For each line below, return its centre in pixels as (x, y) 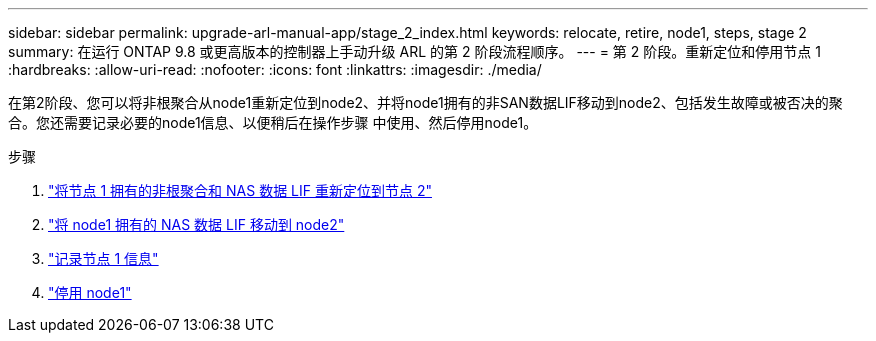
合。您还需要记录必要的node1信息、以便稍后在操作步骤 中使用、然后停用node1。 (273, 122)
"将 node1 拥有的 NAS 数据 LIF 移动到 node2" (196, 224)
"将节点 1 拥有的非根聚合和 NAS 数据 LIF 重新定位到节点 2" (240, 190)
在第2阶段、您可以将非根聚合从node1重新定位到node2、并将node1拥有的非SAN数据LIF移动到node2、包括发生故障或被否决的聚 (425, 102)
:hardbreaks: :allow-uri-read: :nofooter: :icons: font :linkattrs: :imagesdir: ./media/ (275, 69)
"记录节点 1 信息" (103, 258)
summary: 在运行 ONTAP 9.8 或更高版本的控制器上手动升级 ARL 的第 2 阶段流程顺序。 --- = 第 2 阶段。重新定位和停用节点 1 (414, 51)
